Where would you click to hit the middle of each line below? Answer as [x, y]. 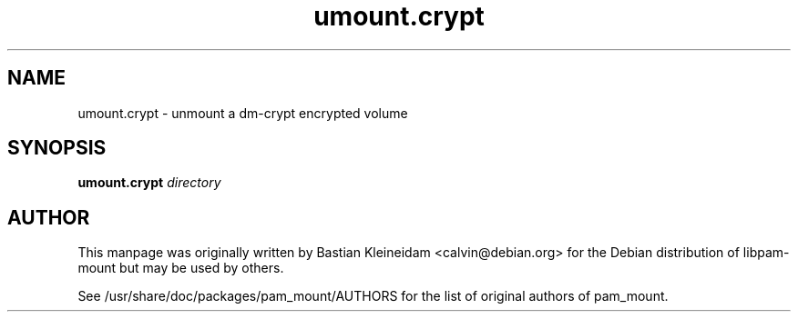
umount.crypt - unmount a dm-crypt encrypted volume [243, 113]
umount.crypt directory [149, 183]
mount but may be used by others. [181, 268]
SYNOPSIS [57, 148]
